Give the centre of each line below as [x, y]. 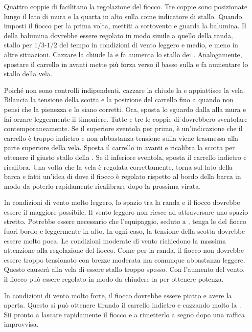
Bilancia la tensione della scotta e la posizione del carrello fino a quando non [119, 100]
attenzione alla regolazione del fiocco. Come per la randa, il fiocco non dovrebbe [124, 250]
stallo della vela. [28, 74]
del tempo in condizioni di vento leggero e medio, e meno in [149, 45]
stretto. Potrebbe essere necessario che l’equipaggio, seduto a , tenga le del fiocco [125, 221]
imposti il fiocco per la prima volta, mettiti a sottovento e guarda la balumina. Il [125, 26]
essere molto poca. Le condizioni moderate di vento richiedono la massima [115, 240]
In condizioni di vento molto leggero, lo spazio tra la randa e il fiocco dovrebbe [122, 202]
